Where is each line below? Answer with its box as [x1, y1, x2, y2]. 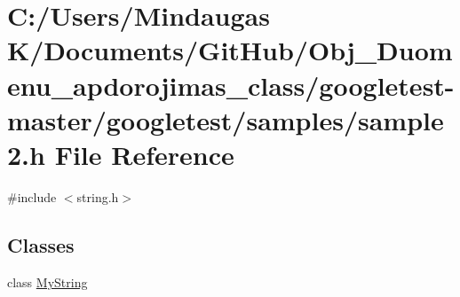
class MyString [7, 272, 88, 291]
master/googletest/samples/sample [7, 101, 444, 137]
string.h [76, 187, 119, 206]
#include [7, 187, 57, 206]
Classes [7, 231, 75, 258]
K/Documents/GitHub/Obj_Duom [7, 32, 453, 68]
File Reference [54, 136, 234, 172]
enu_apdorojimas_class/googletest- [7, 66, 455, 103]
